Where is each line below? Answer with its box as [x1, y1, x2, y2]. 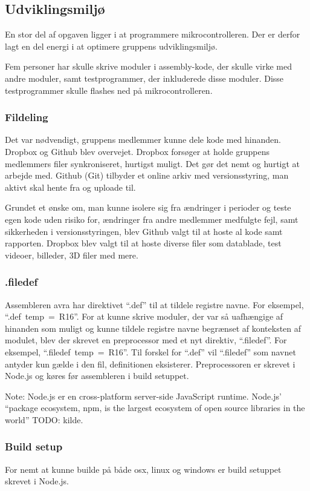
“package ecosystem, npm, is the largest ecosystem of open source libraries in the [5, 401, 305, 414]
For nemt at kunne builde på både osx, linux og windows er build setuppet [5, 463, 282, 475]
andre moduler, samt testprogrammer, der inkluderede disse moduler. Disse [5, 71, 284, 84]
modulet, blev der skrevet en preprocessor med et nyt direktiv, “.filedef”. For [5, 334, 287, 346]
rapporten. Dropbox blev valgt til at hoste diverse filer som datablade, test [5, 237, 282, 249]
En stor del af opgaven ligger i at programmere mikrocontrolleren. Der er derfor [5, 28, 300, 41]
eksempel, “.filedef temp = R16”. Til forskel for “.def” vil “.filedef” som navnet [5, 345, 296, 358]
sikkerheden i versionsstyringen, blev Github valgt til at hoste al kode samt [5, 225, 283, 237]
